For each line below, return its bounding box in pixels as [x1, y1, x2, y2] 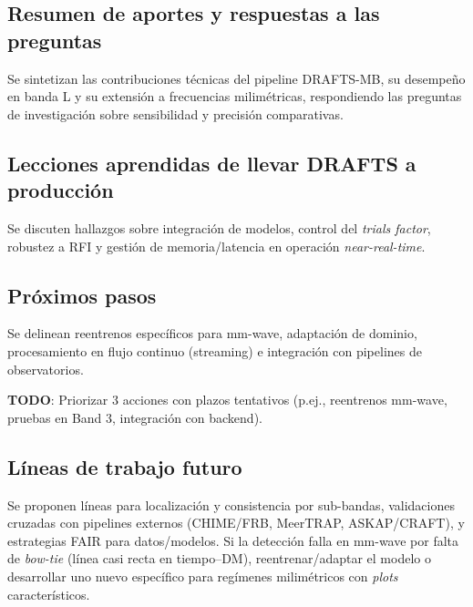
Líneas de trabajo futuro [7, 452, 242, 480]
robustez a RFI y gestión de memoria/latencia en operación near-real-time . [7, 236, 426, 255]
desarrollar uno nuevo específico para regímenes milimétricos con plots [7, 566, 398, 585]
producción [7, 176, 114, 204]
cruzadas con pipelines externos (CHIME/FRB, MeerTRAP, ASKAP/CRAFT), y [7, 513, 465, 532]
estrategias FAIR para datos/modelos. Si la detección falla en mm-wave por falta [7, 530, 459, 550]
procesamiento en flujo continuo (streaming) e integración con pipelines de [7, 341, 422, 360]
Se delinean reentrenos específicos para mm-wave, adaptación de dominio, [7, 324, 417, 343]
